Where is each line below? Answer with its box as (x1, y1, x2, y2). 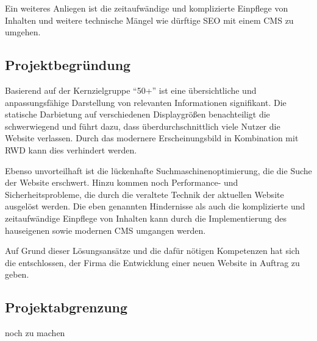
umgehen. (5, 26, 41, 38)
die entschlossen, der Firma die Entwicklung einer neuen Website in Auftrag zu (5, 256, 300, 269)
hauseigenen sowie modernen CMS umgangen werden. (5, 223, 206, 236)
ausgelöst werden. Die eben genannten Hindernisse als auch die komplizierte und (5, 200, 305, 213)
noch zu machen (5, 326, 65, 339)
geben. (5, 268, 29, 281)
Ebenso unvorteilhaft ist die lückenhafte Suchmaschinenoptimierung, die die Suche (5, 164, 312, 177)
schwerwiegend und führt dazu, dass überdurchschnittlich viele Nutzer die (5, 119, 280, 132)
